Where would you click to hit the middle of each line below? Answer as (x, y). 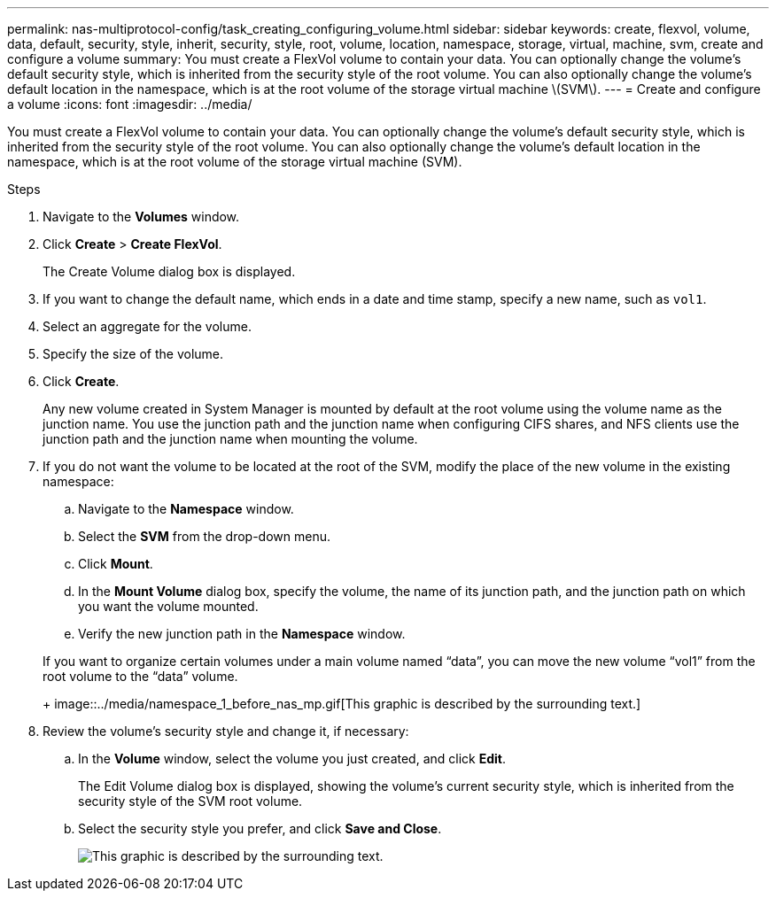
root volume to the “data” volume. (140, 676)
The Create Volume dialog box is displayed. (169, 271)
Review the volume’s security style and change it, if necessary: (226, 731)
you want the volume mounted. (168, 606)
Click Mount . (116, 564)
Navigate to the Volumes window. (141, 217)
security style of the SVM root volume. (190, 801)
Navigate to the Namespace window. (186, 509)
